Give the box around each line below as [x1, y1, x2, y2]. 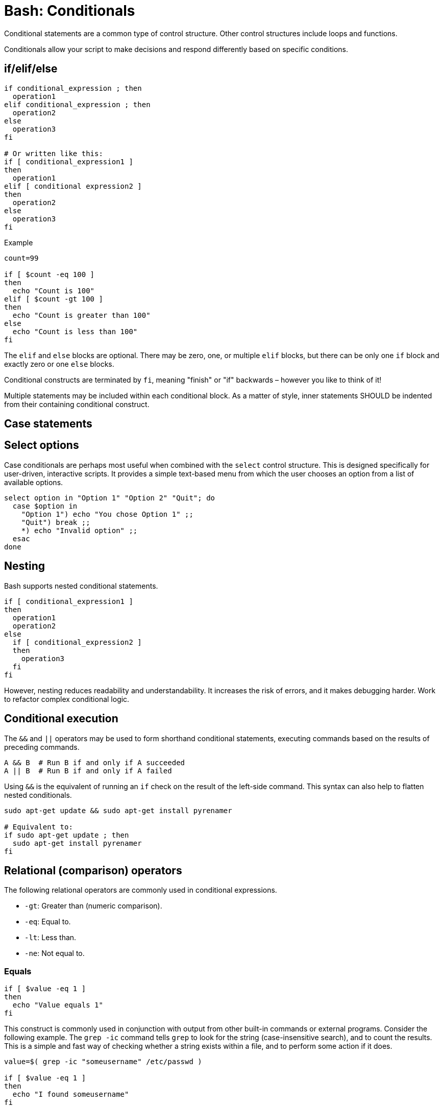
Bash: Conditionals [4, 2, 135, 19]
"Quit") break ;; [21, 518, 90, 526]
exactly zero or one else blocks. [4, 359, 114, 368]
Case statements [4, 417, 92, 431]
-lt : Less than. [24, 933, 77, 942]
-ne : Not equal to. [24, 949, 85, 958]
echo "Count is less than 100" [12, 327, 138, 336]
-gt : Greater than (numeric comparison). [24, 901, 162, 911]
